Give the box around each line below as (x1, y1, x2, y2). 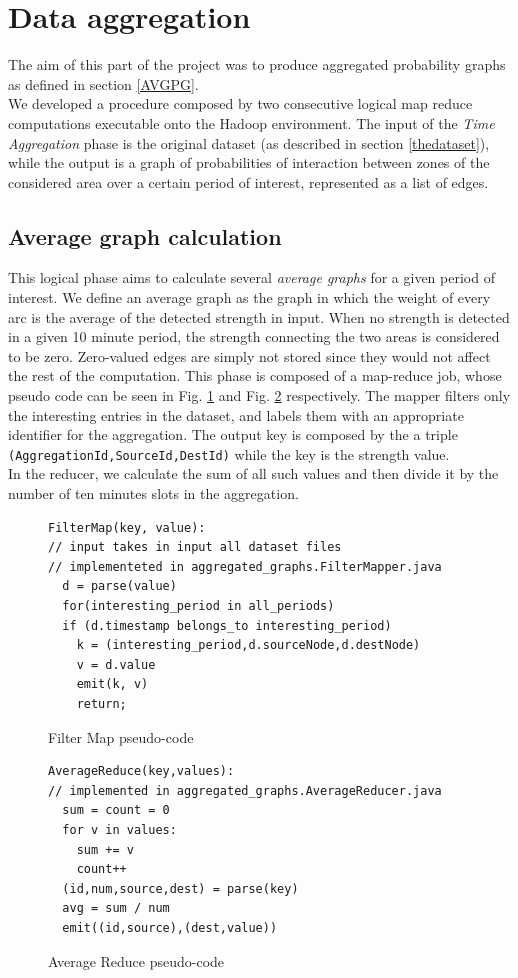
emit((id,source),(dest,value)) (62, 920, 278, 935)
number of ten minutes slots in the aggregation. (8, 483, 299, 504)
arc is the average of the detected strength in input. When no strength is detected (8, 306, 510, 327)
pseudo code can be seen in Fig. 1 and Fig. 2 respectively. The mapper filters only (8, 385, 511, 406)
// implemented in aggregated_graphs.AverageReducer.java (48, 783, 442, 798)
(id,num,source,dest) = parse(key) (62, 881, 299, 896)
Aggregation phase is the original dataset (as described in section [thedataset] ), (8, 132, 490, 153)
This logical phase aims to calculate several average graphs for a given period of (8, 267, 495, 288)
